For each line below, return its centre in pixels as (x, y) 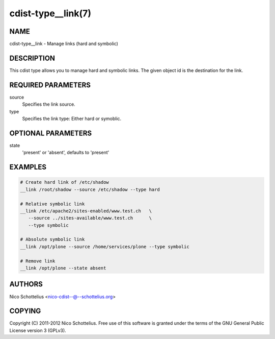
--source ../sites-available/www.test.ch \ (90, 218)
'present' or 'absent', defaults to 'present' (66, 153)
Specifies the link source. (49, 104)
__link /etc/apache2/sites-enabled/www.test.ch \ (86, 211)
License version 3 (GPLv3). (38, 330)
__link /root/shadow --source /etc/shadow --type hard (90, 189)
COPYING (25, 311)
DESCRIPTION (32, 58)
